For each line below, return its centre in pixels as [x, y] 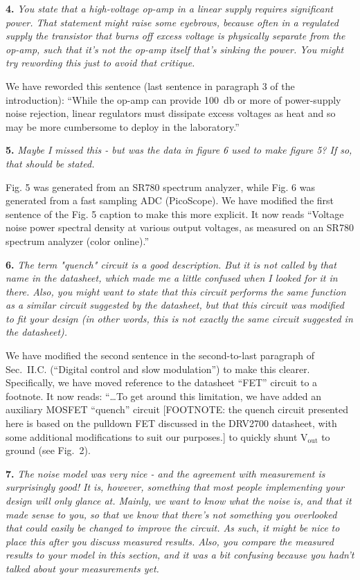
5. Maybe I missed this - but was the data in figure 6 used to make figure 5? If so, [179, 150]
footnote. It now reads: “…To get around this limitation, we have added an [164, 396]
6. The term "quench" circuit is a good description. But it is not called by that [171, 264]
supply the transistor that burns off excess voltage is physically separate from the [175, 36]
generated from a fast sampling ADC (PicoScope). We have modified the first [170, 200]
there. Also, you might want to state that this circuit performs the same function [176, 291]
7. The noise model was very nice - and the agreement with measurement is [165, 473]
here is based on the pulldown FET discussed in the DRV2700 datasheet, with [171, 423]
